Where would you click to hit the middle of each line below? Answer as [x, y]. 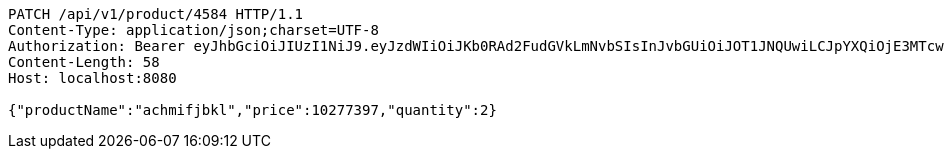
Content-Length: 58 [84, 62]
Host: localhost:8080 [92, 78]
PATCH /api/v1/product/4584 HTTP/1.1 [156, 14]
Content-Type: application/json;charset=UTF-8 [193, 30]
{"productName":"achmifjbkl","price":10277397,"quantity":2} [252, 110]
